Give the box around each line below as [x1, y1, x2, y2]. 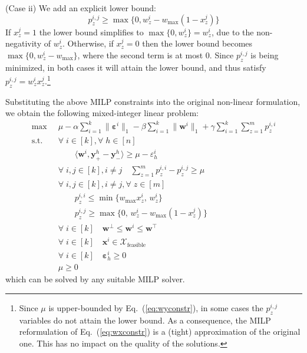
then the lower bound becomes [142, 37, 253, 50]
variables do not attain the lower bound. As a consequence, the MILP [19, 314, 271, 326]
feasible [127, 242, 146, 248]
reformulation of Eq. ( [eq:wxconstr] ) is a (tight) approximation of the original [19, 325, 301, 338]
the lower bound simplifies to [39, 25, 144, 38]
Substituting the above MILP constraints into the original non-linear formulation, [5, 95, 301, 107]
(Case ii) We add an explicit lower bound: [5, 2, 157, 14]
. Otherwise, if [62, 37, 114, 50]
